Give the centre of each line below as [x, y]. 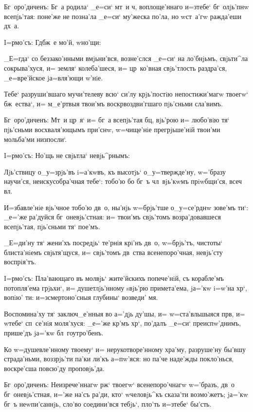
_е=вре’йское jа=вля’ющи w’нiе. [54, 77]
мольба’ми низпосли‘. [36, 139]
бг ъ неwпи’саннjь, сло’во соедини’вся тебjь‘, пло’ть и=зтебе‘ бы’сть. [108, 403]
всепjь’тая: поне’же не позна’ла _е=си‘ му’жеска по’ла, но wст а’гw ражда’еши [123, 16]
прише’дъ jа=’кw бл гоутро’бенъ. [54, 333]
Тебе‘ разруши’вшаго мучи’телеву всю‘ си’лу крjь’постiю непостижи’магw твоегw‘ [126, 94]
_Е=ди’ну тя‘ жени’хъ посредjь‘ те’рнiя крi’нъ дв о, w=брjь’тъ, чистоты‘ [113, 243]
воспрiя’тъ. [20, 262]
